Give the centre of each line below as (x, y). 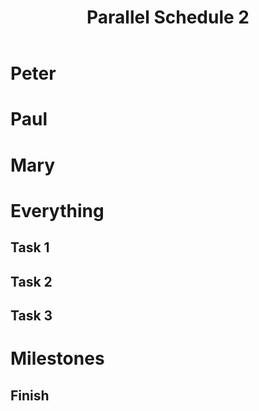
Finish (30, 395)
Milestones (57, 358)
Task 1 (30, 247)
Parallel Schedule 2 (168, 17)
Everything (57, 210)
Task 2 (31, 281)
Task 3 (31, 315)
